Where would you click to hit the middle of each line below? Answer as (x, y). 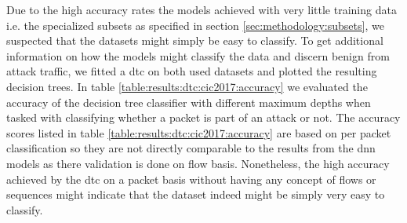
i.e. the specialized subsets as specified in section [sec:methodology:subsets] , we (195, 25)
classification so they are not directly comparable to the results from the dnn (191, 148)
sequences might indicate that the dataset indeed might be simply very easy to (196, 194)
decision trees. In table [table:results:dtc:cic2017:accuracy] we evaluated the (187, 86)
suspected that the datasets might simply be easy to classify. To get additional (195, 40)
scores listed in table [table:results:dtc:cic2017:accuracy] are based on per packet (199, 132)
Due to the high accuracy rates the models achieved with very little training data (202, 9)
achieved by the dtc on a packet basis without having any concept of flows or (191, 179)
